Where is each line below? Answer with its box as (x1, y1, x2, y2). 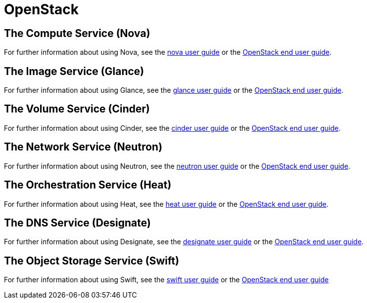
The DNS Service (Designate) (4, 216, 151, 229)
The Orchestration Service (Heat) (4, 179, 172, 191)
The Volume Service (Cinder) (4, 103, 150, 115)
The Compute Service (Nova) (4, 27, 150, 39)
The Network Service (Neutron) (4, 141, 163, 153)
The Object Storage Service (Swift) (4, 254, 180, 267)
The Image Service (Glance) (4, 65, 144, 77)
